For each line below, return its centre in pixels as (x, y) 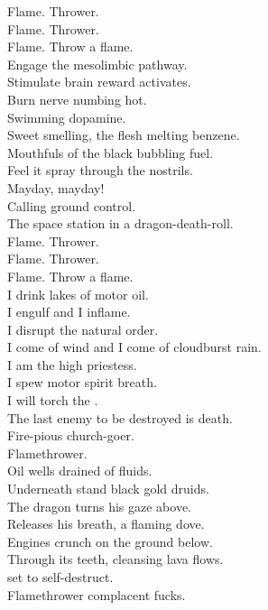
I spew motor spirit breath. (82, 382)
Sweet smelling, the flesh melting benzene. (124, 135)
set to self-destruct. (60, 577)
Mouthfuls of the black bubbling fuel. (111, 152)
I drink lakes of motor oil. (78, 294)
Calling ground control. (72, 205)
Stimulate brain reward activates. (99, 82)
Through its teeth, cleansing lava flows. (116, 559)
